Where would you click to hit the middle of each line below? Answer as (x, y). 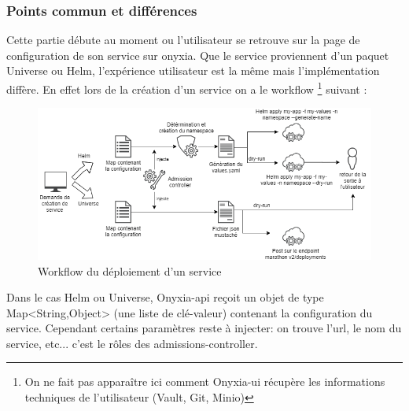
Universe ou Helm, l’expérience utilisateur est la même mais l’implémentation (193, 70)
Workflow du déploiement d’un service (130, 270)
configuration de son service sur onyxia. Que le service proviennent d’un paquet (198, 55)
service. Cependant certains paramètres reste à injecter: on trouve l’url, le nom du (204, 328)
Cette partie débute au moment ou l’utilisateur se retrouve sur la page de (183, 40)
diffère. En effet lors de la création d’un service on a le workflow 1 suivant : (187, 88)
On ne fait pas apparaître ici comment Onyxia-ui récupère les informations (205, 381)
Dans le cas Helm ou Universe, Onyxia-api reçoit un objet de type (165, 297)
